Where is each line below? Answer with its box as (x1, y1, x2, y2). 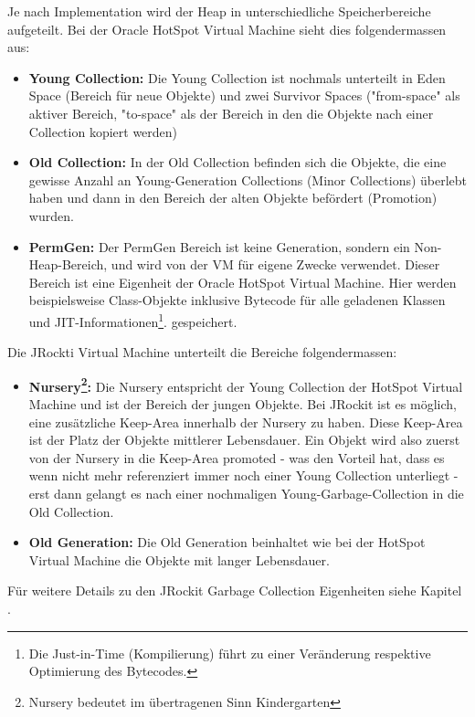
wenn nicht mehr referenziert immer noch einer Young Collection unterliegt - (28, 466, 459, 485)
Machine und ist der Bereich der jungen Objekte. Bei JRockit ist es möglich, (28, 395, 457, 413)
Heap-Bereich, (28, 255, 108, 274)
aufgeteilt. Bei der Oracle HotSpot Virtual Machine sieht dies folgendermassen (7, 19, 447, 38)
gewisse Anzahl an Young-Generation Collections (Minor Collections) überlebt (28, 170, 468, 189)
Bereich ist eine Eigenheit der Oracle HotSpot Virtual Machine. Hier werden (28, 272, 457, 291)
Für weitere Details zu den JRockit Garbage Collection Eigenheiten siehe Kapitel (7, 581, 462, 600)
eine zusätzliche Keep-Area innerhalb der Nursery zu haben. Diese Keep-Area (28, 412, 463, 431)
